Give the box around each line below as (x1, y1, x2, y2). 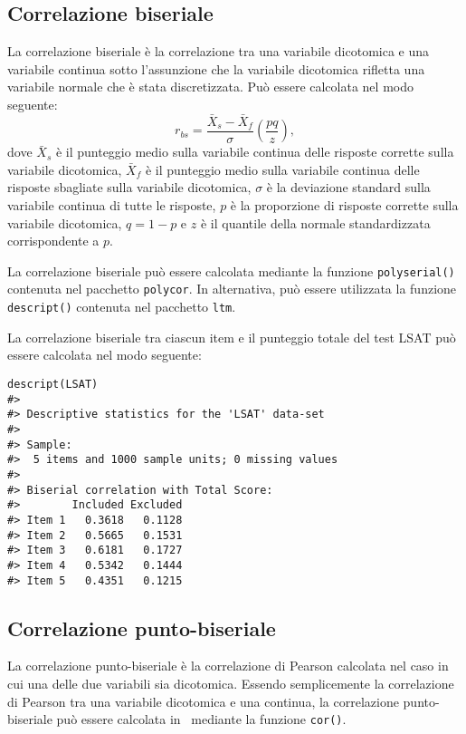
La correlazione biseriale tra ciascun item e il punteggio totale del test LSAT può (7, 327, 456, 346)
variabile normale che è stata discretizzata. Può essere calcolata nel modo (7, 77, 414, 96)
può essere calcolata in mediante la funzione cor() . (56, 710, 347, 729)
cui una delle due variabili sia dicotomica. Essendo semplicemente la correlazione (7, 673, 454, 692)
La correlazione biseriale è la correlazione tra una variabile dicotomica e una (7, 42, 430, 61)
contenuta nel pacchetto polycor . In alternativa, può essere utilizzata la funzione (7, 279, 457, 298)
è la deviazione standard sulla (266, 178, 431, 197)
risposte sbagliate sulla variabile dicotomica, (7, 178, 252, 197)
